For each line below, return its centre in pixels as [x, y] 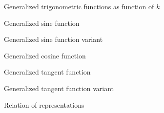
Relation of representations [44, 104]
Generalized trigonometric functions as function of [79, 6]
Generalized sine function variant [53, 39]
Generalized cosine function [45, 55]
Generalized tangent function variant [59, 88]
